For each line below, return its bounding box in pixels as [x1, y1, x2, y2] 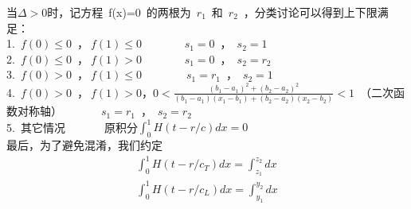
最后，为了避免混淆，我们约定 [6, 137, 162, 153]
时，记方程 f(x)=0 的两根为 [47, 4, 191, 20]
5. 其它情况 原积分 [6, 118, 138, 135]
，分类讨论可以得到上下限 [243, 4, 378, 20]
